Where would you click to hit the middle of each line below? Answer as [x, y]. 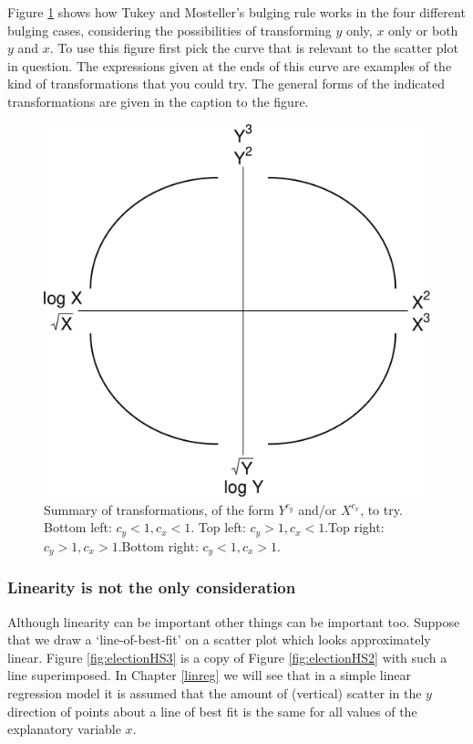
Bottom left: [78, 527]
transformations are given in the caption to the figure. [158, 101]
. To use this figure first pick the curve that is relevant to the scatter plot [254, 48]
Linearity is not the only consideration [152, 587]
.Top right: [355, 527]
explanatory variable [64, 729]
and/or [318, 509]
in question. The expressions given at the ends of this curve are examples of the [230, 65]
